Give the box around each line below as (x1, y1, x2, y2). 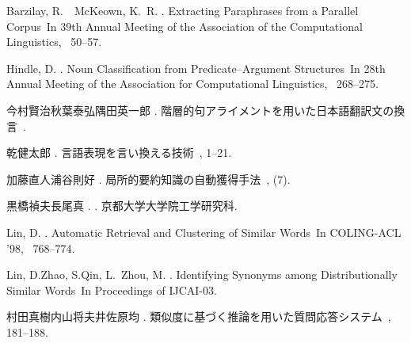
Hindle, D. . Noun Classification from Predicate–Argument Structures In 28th (6, 59, 386, 76)
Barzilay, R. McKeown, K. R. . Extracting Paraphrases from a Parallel (6, 2, 359, 18)
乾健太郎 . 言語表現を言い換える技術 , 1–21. (6, 144, 232, 161)
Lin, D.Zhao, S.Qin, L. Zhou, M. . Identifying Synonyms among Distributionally (6, 266, 398, 283)
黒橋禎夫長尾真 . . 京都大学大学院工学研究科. (6, 197, 238, 214)
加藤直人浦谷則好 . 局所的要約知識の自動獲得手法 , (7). (6, 170, 291, 187)
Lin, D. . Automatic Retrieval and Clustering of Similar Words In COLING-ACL (6, 223, 401, 240)
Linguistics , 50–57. (6, 33, 102, 50)
